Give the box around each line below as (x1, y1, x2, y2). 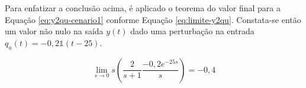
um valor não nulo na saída (5, 25, 104, 37)
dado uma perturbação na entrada (130, 25, 255, 37)
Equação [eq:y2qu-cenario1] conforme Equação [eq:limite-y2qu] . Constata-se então (5, 13, 301, 25)
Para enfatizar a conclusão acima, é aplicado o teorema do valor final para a (5, 2, 281, 14)
